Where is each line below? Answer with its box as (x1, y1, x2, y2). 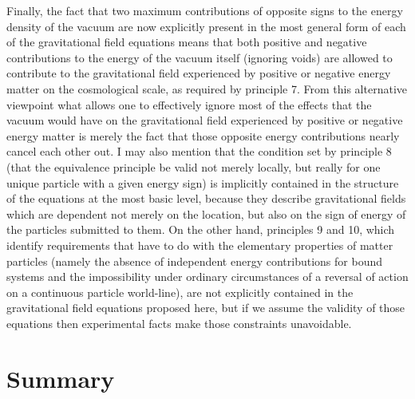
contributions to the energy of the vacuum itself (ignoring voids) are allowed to (6, 49, 393, 65)
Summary (6, 361, 115, 394)
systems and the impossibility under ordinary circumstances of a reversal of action (6, 268, 409, 285)
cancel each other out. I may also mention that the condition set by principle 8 (6, 143, 392, 160)
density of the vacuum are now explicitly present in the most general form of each (6, 18, 406, 34)
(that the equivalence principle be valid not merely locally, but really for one (6, 158, 381, 175)
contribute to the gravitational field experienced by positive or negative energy (6, 65, 391, 81)
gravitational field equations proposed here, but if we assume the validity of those (6, 299, 405, 316)
